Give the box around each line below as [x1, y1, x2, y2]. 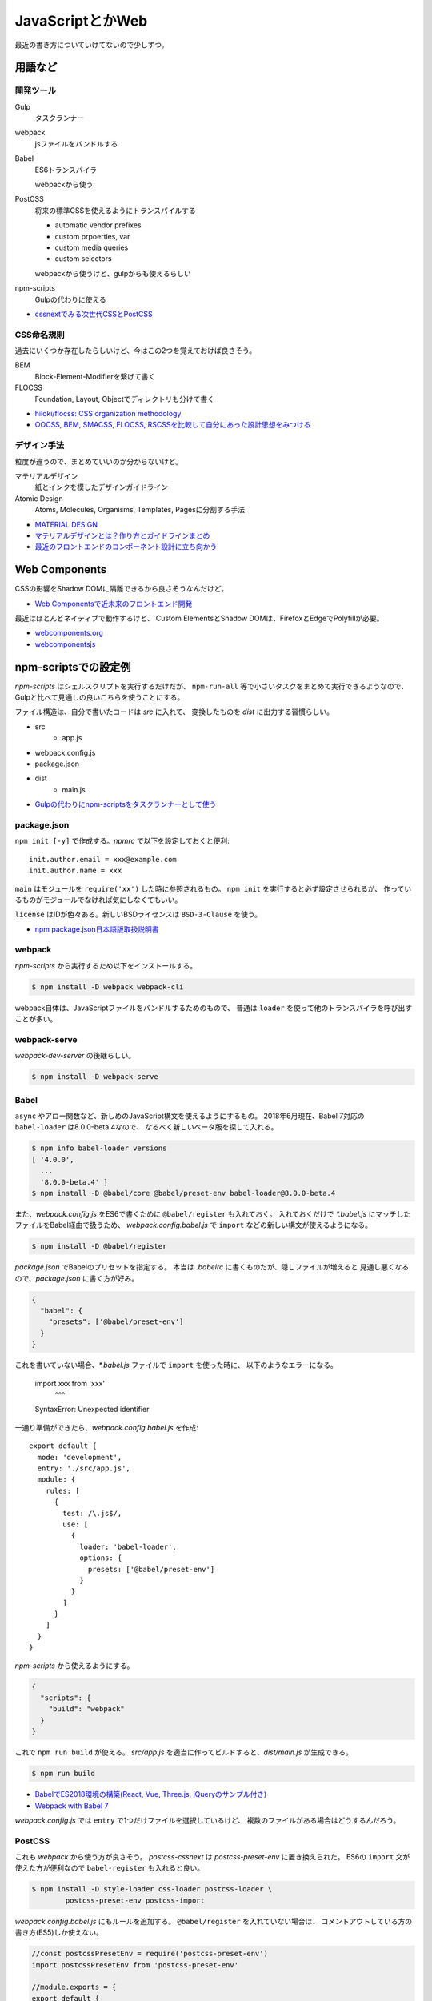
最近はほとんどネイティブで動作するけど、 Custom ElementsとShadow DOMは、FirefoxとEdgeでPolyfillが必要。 [14, 613, 384, 623]
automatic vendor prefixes [54, 220, 142, 230]
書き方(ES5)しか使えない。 [14, 1927, 103, 1937]
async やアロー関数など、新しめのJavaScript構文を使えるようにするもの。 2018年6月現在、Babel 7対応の [14, 1111, 365, 1121]
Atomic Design [14, 493, 63, 503]
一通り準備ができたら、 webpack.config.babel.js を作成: [14, 1422, 199, 1432]
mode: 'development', [37, 1453, 122, 1462]
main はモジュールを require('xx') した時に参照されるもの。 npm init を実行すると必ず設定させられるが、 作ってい [14, 884, 412, 893]
